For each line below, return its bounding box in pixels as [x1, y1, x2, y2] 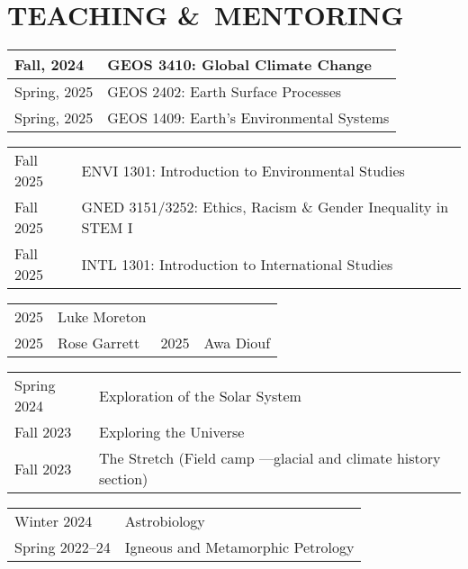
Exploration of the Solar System [99, 384, 301, 406]
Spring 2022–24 [14, 537, 111, 558]
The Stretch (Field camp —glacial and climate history [99, 447, 441, 469]
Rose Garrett [58, 332, 140, 354]
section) [99, 468, 148, 490]
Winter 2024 [14, 510, 93, 532]
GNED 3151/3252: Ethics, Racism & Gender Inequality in [81, 196, 449, 218]
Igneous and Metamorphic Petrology [124, 537, 355, 558]
